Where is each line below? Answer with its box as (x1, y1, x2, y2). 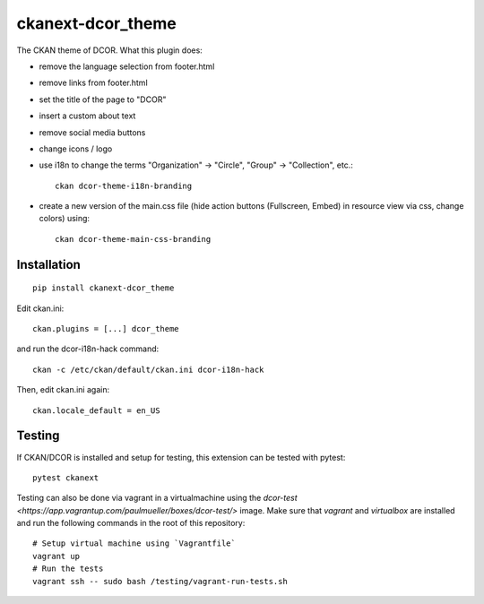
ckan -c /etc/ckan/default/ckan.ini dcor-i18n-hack (32, 364, 264, 375)
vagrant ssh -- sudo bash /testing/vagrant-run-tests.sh (32, 576, 289, 586)
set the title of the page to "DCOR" (39, 94, 167, 105)
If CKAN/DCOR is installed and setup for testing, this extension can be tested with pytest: (16, 452, 346, 462)
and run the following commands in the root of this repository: (16, 518, 246, 529)
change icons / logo (39, 143, 113, 154)
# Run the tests (32, 564, 104, 574)
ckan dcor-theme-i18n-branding (55, 180, 193, 191)
